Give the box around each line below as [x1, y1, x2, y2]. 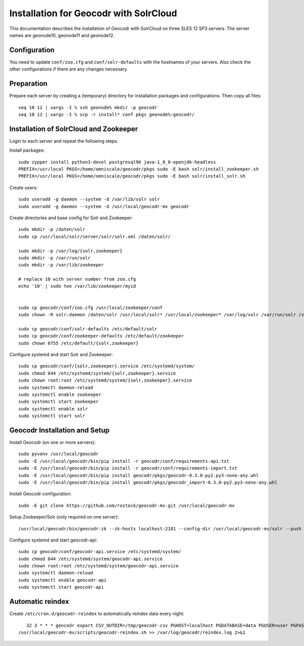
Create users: [9, 184, 38, 190]
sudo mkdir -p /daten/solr [18, 226, 86, 232]
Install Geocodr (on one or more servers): [9, 439, 96, 446]
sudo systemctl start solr [18, 413, 86, 419]
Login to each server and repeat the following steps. [9, 138, 119, 144]
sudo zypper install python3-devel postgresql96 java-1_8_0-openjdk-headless [18, 159, 216, 165]
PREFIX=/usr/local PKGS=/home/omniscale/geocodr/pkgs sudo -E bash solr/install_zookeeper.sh [18, 166, 259, 172]
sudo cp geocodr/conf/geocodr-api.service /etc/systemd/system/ [18, 549, 182, 555]
